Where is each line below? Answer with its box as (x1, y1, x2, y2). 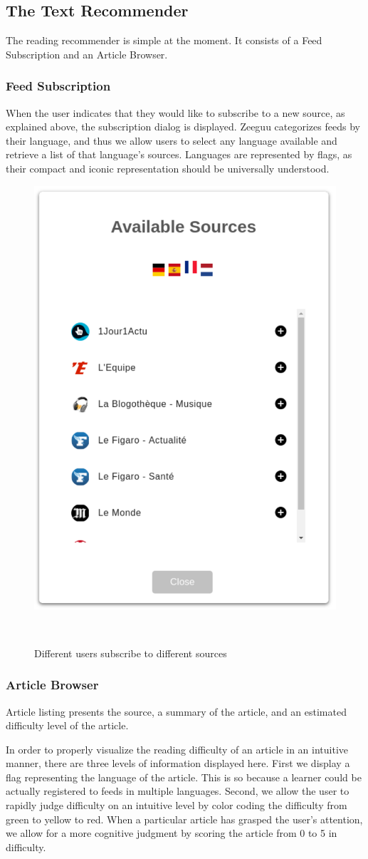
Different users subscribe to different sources (34, 645, 227, 660)
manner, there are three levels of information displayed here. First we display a (6, 756, 350, 771)
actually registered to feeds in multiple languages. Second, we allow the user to (6, 783, 349, 798)
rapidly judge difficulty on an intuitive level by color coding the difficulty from (6, 798, 347, 813)
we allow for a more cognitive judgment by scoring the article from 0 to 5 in (6, 825, 337, 840)
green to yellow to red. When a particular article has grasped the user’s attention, (6, 811, 363, 826)
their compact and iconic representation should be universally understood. (6, 160, 330, 175)
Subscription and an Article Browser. (6, 46, 168, 61)
